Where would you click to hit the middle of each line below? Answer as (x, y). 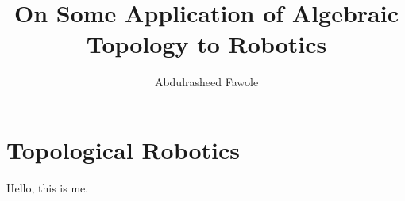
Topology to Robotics (206, 44)
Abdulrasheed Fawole (206, 82)
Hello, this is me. (48, 187)
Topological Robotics (123, 149)
